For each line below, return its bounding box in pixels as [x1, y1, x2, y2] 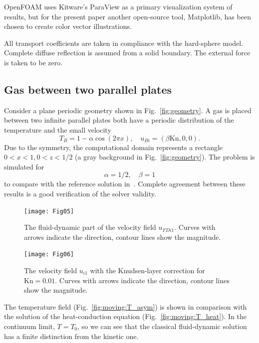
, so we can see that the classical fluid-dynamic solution [77, 321, 247, 331]
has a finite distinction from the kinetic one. [4, 331, 139, 341]
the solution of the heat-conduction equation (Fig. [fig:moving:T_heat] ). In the [4, 311, 247, 322]
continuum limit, [4, 321, 55, 331]
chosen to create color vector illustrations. [4, 21, 132, 31]
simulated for [4, 161, 44, 171]
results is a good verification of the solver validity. [4, 188, 156, 198]
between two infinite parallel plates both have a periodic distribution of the [4, 115, 234, 125]
